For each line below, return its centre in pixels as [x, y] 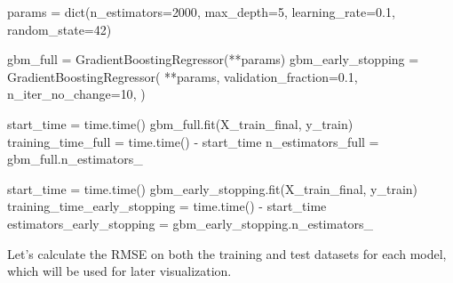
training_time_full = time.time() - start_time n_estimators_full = [193, 141]
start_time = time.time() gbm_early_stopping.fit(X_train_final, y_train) [213, 188]
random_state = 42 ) [60, 29]
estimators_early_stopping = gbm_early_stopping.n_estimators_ [191, 223]
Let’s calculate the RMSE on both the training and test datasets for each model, [227, 253]
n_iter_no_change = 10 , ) [76, 94]
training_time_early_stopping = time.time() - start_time [167, 206]
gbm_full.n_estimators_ [75, 159]
